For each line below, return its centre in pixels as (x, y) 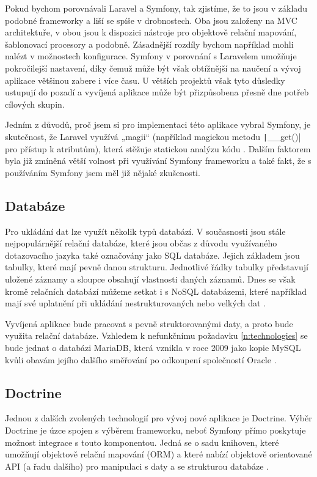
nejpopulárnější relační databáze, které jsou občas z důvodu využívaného (141, 243)
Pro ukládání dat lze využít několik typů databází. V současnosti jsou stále (145, 231)
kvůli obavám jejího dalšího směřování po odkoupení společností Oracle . (141, 359)
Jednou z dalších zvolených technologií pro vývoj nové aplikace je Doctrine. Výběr (158, 418)
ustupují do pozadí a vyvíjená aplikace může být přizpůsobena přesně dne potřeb (157, 92)
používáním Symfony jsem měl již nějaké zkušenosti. (103, 172)
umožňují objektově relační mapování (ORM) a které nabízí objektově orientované (158, 454)
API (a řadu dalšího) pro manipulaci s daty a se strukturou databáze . (137, 466)
